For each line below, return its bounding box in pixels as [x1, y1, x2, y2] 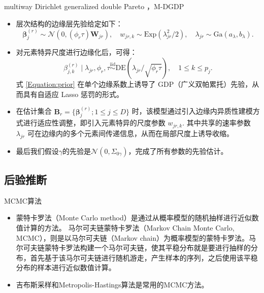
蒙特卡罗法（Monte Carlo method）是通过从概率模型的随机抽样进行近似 [16, 212, 252, 223]
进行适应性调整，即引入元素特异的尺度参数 [23, 117, 166, 128]
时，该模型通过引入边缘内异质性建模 [131, 106, 253, 116]
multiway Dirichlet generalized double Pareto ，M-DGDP [4, 1, 184, 11]
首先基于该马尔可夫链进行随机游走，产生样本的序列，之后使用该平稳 [30, 252, 258, 263]
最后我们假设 [16, 145, 59, 156]
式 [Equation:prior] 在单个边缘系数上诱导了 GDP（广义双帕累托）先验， [16, 79, 252, 89]
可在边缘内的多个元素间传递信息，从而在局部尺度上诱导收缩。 [27, 127, 234, 138]
